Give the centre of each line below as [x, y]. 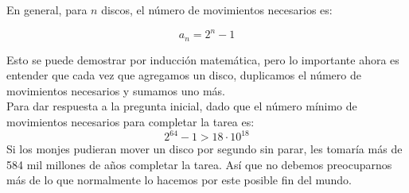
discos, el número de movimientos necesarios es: [217, 10]
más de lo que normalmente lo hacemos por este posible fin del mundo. [179, 180]
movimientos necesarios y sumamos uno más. [116, 90]
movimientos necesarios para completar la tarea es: [130, 121]
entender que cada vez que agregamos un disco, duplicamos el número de [184, 75]
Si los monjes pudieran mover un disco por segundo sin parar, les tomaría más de [204, 149]
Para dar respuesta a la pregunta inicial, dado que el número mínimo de [182, 106]
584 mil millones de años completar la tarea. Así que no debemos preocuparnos [199, 164]
